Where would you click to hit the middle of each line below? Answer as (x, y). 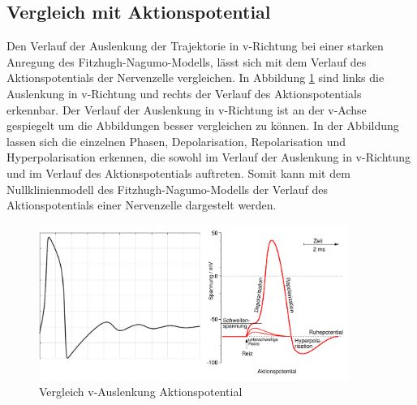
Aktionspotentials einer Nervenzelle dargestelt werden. (142, 205)
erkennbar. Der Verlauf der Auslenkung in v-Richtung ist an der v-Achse (187, 109)
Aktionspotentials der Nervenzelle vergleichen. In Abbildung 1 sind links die (196, 78)
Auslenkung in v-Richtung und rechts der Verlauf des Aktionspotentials (184, 93)
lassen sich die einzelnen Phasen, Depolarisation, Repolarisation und (176, 141)
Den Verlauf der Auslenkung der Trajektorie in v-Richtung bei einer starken (195, 46)
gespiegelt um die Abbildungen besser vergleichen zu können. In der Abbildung (203, 125)
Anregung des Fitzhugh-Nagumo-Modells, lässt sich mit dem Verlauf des (187, 61)
